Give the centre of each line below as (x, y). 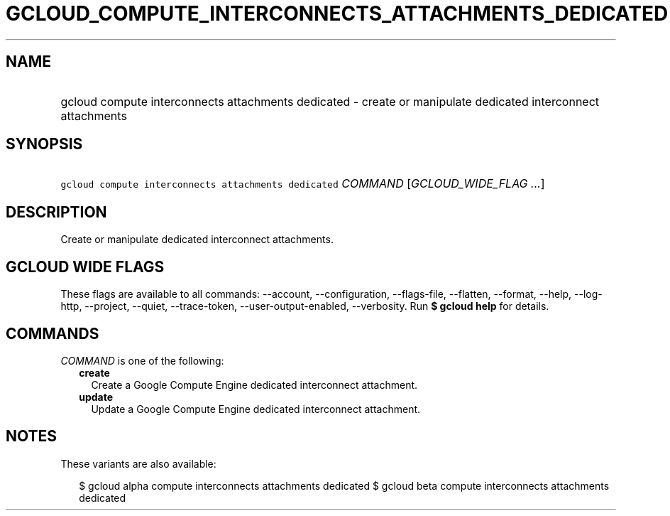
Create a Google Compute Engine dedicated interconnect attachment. (254, 385)
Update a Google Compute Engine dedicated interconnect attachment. (256, 409)
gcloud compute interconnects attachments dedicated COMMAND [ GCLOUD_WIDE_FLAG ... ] (303, 184)
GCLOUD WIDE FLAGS (85, 267)
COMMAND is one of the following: (142, 360)
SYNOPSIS (44, 144)
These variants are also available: (138, 463)
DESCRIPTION (56, 212)
